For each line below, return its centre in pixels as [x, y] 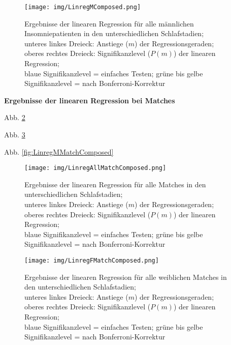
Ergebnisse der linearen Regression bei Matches [90, 100]
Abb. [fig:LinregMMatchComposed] [59, 151]
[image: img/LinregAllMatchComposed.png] [95, 168]
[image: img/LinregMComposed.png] [83, 7]
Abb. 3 [15, 134]
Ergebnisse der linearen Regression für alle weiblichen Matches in [126, 277]
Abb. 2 [15, 117]
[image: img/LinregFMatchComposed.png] [92, 261]
